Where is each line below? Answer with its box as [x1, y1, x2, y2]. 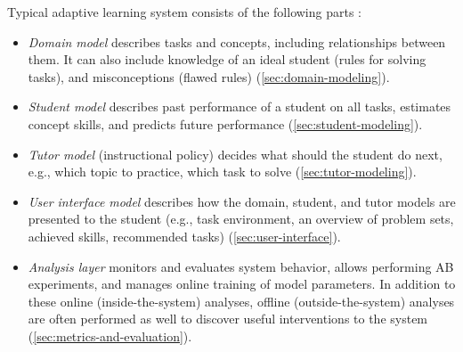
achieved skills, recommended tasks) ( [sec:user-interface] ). [28, 226, 341, 245]
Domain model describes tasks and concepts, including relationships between [28, 32, 446, 51]
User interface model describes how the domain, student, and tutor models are [28, 192, 456, 210]
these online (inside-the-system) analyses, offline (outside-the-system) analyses [28, 291, 455, 310]
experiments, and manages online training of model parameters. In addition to [28, 274, 456, 293]
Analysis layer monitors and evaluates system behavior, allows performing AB [28, 257, 454, 275]
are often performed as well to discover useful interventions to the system [28, 309, 428, 328]
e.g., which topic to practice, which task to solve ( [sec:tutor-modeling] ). [28, 162, 417, 181]
